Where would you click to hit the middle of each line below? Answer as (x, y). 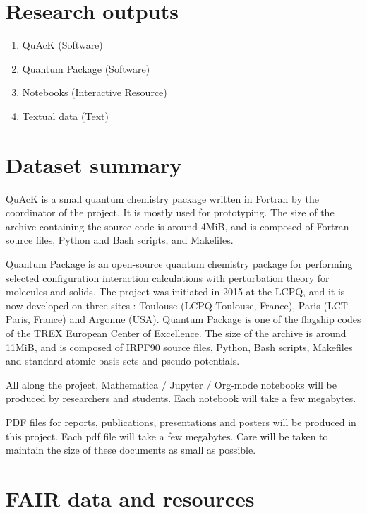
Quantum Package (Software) (86, 68)
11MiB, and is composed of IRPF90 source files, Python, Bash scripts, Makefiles (179, 347)
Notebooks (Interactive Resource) (95, 92)
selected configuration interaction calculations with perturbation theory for (168, 277)
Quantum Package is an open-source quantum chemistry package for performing (179, 264)
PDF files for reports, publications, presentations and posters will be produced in (181, 421)
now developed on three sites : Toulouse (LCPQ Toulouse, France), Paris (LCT (177, 305)
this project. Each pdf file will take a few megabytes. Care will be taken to (167, 436)
